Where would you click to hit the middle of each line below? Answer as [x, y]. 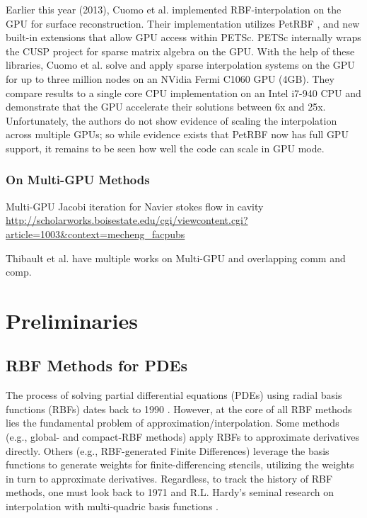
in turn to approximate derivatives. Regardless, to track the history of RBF [169, 478]
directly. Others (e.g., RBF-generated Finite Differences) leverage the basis [168, 450]
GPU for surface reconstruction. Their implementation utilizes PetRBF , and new [183, 23]
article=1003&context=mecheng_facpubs [95, 233]
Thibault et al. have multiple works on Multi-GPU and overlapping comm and [176, 258]
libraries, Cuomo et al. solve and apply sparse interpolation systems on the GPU [180, 65]
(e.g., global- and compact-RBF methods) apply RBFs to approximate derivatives [183, 437]
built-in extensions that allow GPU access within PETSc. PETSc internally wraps [183, 37]
